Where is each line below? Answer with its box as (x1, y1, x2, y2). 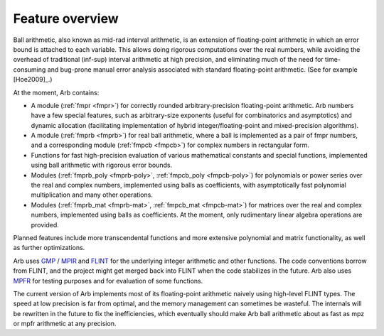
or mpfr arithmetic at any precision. (13, 320, 117, 328)
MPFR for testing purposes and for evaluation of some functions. (13, 276, 203, 285)
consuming (13, 65, 46, 74)
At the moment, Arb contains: (13, 88, 100, 97)
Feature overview (13, 11, 119, 26)
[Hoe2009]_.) (13, 75, 53, 84)
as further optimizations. (13, 244, 85, 252)
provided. (31, 220, 60, 229)
